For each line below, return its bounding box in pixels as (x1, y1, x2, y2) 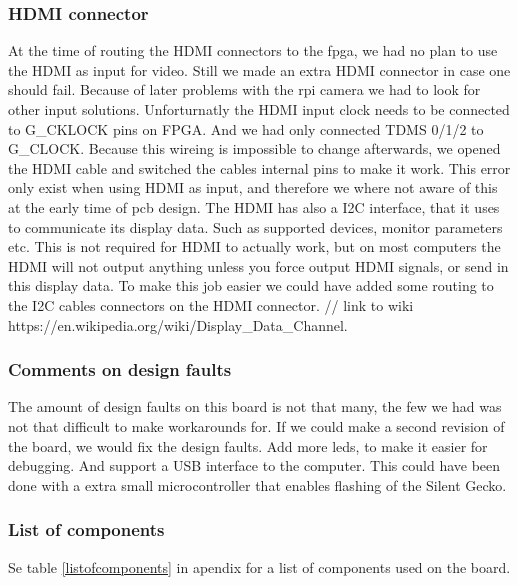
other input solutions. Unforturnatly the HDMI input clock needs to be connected (8, 99, 510, 119)
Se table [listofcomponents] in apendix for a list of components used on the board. (8, 556, 511, 577)
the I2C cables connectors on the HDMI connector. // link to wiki (8, 294, 414, 315)
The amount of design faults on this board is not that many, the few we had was (8, 396, 502, 417)
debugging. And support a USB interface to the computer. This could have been (8, 455, 501, 476)
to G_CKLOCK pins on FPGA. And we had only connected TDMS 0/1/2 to (8, 118, 484, 139)
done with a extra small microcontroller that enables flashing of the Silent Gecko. (8, 474, 507, 495)
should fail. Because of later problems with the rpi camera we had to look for (8, 79, 481, 100)
